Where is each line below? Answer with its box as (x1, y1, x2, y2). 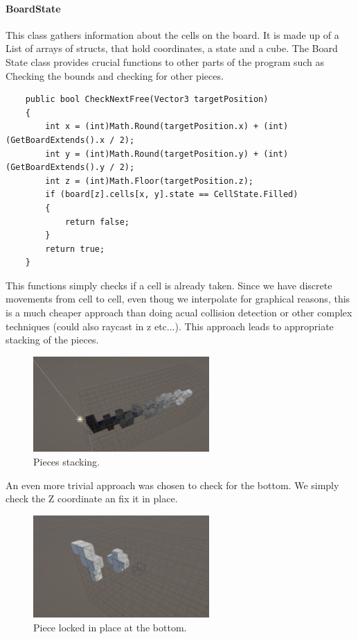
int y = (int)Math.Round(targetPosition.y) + (45, 148, 259, 159)
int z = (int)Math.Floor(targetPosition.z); (45, 176, 253, 186)
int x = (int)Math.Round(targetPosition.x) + (45, 121, 259, 132)
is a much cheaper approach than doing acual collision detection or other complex (6, 305, 352, 320)
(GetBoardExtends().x (6, 135, 105, 145)
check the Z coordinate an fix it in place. (6, 491, 178, 506)
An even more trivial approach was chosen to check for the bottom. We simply (6, 477, 339, 492)
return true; (45, 244, 105, 254)
